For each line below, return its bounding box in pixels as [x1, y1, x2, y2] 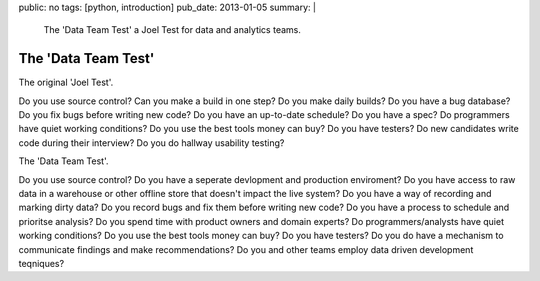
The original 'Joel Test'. [18, 76, 114, 89]
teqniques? [18, 257, 65, 269]
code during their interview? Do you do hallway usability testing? [18, 136, 285, 149]
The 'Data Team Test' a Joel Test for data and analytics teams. [43, 24, 302, 36]
